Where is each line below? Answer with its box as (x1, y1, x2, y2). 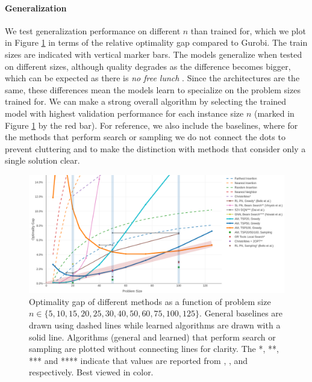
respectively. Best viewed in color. (29, 366, 154, 378)
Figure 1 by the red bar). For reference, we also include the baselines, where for (5, 119, 298, 131)
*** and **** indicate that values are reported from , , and (29, 354, 248, 366)
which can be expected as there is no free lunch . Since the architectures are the (5, 72, 300, 84)
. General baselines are (199, 307, 283, 319)
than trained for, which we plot (190, 24, 306, 37)
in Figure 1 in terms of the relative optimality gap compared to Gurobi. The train (5, 36, 308, 49)
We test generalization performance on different (5, 24, 181, 37)
